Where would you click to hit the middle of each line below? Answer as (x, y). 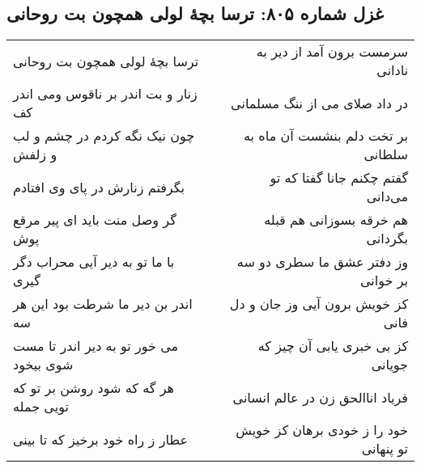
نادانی (392, 70)
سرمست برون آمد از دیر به (332, 52)
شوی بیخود (43, 365)
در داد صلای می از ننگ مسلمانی (319, 103)
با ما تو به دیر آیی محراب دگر (94, 262)
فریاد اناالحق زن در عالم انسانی (320, 397)
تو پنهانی (385, 449)
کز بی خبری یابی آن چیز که (333, 346)
